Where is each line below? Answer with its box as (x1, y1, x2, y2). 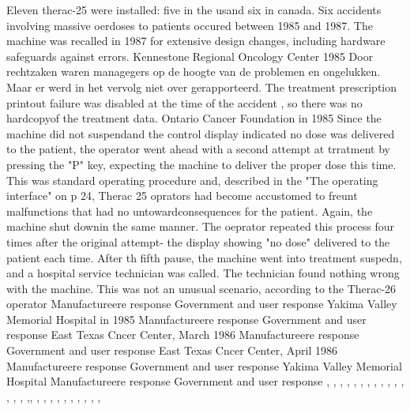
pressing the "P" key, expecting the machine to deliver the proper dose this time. (6, 156, 397, 172)
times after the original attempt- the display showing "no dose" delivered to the (6, 233, 390, 250)
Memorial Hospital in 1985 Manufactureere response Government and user (6, 310, 367, 327)
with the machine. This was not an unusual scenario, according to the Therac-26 (6, 280, 397, 296)
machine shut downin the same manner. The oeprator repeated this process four (6, 218, 394, 235)
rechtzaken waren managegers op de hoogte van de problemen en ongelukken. (6, 63, 381, 80)
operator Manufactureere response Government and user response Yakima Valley (6, 295, 397, 312)
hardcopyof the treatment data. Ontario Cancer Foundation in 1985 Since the (6, 110, 382, 126)
